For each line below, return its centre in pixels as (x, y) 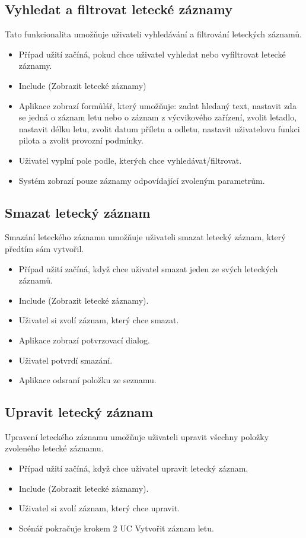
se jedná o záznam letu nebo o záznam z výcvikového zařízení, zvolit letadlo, (158, 117)
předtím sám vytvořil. (44, 248)
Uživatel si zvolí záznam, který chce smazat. (99, 320)
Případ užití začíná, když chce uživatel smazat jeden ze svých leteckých (148, 268)
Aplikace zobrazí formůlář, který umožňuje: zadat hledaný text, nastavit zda (157, 105)
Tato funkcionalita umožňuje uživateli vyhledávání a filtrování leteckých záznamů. (153, 34)
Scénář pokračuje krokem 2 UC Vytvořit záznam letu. (116, 528)
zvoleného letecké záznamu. (54, 448)
